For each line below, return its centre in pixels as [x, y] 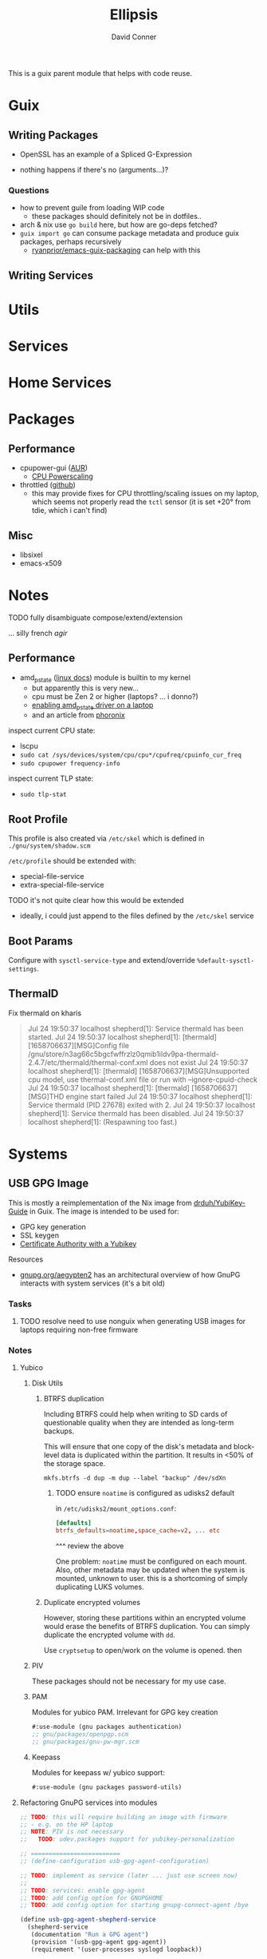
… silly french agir [38, 633]
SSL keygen [39, 1235]
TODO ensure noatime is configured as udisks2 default [145, 1493]
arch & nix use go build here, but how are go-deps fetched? [118, 225]
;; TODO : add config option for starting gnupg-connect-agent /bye [134, 1905]
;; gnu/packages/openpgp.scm [80, 1734]
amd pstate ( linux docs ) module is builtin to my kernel [105, 678]
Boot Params [41, 941]
